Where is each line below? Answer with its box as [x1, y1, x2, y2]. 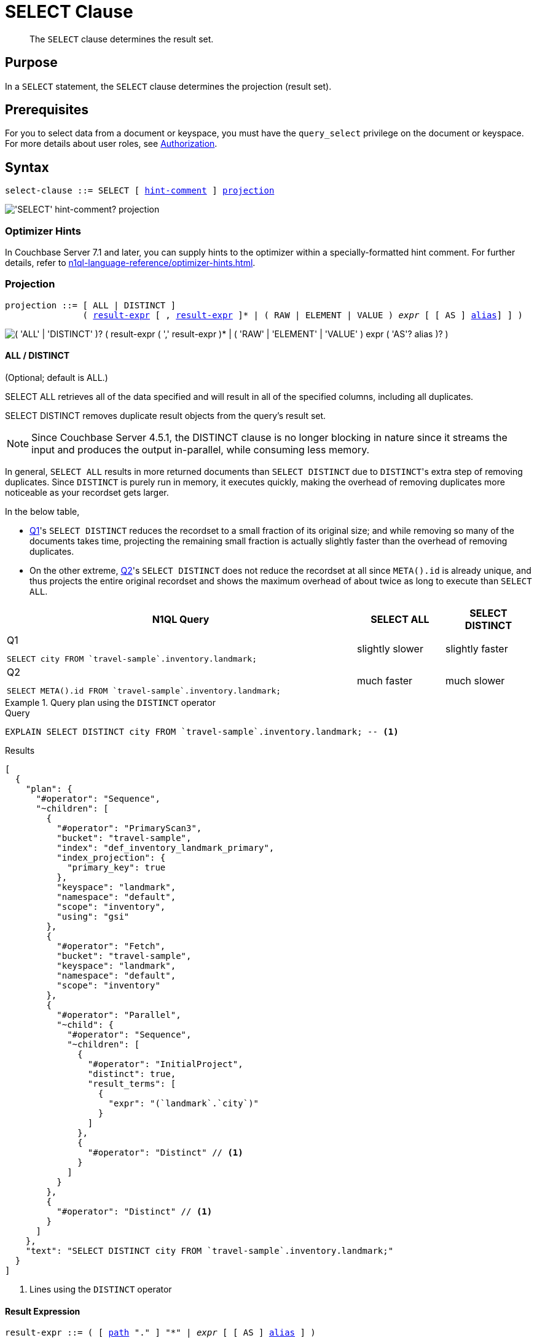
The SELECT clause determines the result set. [29, 33, 214, 44]
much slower [445, 675, 505, 687]
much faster [357, 675, 413, 687]
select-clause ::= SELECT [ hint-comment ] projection [5, 186, 275, 196]
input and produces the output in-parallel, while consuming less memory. [31, 444, 370, 456]
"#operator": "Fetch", [57, 941, 166, 951]
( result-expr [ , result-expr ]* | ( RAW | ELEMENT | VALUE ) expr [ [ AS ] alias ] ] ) [82, 310, 523, 320]
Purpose [5, 55, 58, 71]
